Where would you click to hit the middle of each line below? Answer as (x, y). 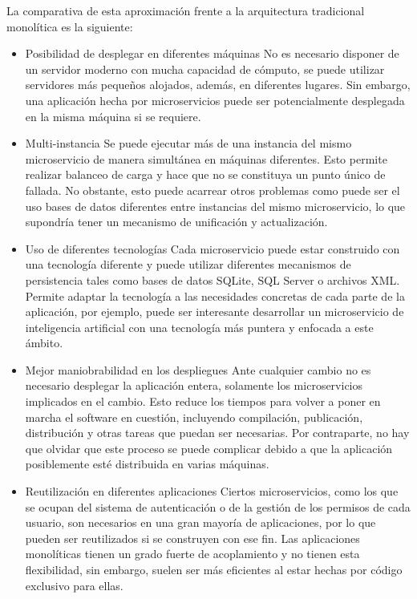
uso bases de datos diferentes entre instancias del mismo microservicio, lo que (215, 206)
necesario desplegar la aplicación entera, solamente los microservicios (194, 385)
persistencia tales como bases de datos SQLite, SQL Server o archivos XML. (213, 279)
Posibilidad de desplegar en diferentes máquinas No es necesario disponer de (212, 53)
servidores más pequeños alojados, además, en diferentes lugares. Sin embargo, (218, 85)
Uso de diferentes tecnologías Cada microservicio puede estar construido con (213, 248)
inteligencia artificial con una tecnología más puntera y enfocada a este (199, 327)
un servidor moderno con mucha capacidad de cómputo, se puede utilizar (205, 69)
